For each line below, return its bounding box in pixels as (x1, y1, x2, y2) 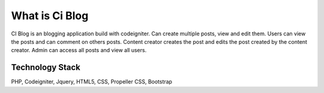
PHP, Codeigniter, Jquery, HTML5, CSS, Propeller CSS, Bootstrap (11, 78, 172, 85)
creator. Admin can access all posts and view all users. (11, 47, 147, 54)
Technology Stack (11, 62, 80, 73)
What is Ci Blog (11, 9, 89, 22)
